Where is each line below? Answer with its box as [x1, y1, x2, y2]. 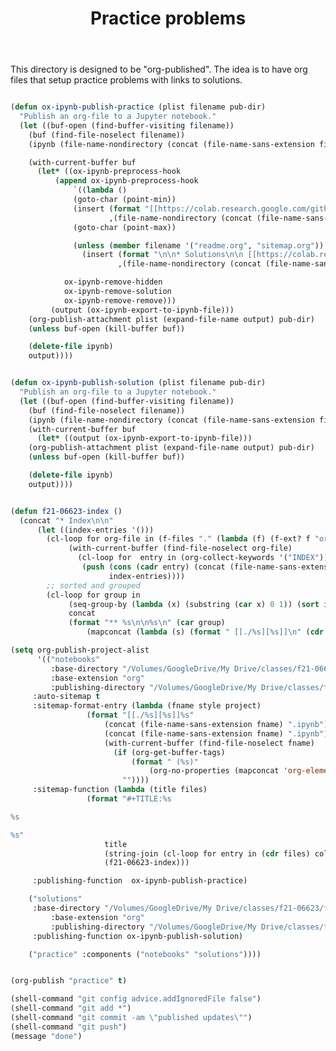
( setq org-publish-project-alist [10, 645, 150, 656]
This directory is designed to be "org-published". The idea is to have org [10, 63, 308, 76]
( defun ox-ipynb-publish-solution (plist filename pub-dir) [10, 378, 267, 388]
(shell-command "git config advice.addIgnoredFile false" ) [10, 994, 262, 1004]
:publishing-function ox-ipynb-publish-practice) [32, 876, 248, 886]
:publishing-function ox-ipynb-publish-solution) [32, 931, 244, 941]
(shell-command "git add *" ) [10, 1003, 132, 1014]
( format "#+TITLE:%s [86, 794, 172, 804]
